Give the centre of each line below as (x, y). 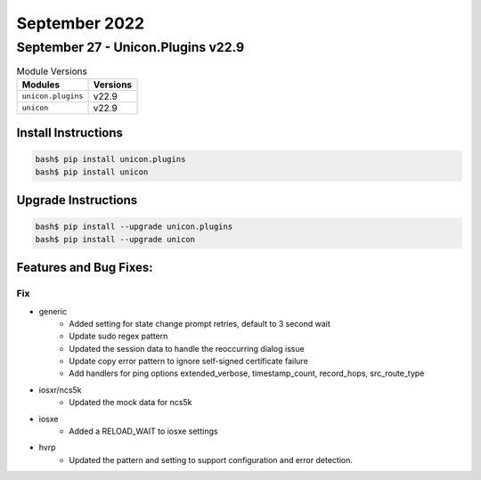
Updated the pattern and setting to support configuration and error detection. (211, 460)
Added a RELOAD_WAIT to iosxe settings (143, 431)
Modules (41, 85)
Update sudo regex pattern (118, 336)
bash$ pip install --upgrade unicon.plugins (134, 227)
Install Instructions (70, 133)
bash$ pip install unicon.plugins (110, 159)
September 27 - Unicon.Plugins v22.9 (130, 47)
